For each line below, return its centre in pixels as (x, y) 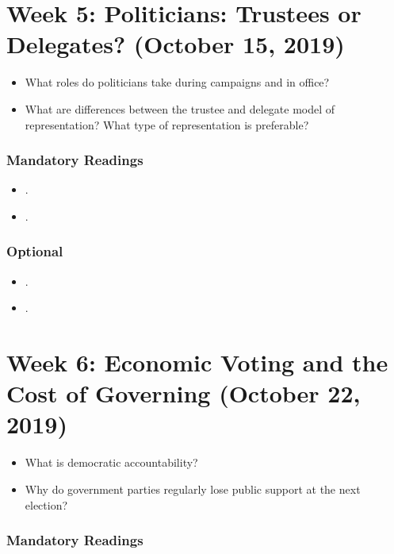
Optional (35, 251)
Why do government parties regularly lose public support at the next (193, 489)
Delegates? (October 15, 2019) (176, 44)
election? (46, 504)
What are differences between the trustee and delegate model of (180, 108)
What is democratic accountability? (111, 462)
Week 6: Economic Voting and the (197, 362)
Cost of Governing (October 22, (184, 393)
